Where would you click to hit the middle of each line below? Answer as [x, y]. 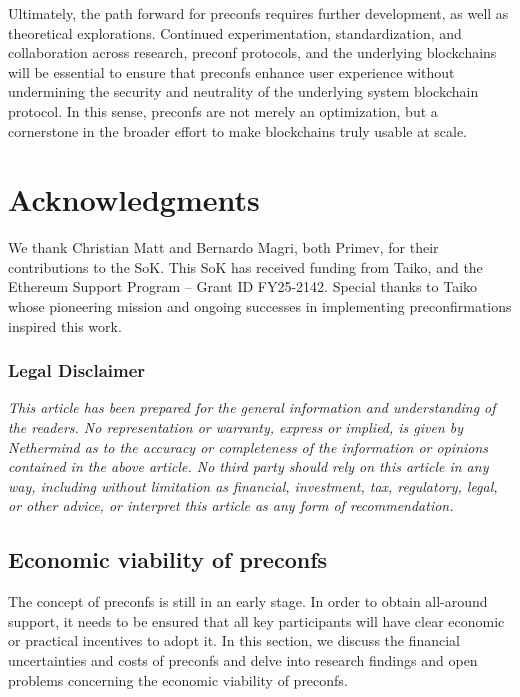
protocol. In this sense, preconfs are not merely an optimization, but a [223, 110]
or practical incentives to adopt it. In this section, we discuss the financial [234, 640]
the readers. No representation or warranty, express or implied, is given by [236, 427]
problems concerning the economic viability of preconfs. [178, 679]
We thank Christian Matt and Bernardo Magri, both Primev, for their [223, 247]
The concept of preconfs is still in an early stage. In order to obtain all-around [248, 601]
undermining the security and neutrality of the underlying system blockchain [243, 91]
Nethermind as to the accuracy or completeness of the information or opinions [248, 446]
